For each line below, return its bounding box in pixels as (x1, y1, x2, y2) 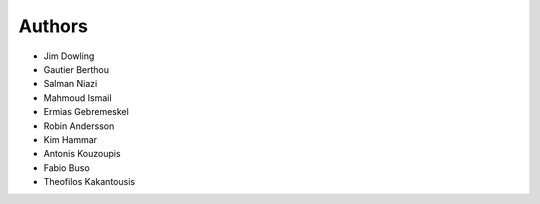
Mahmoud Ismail (43, 91, 112, 104)
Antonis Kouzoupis (43, 148, 121, 160)
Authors (18, 15, 89, 37)
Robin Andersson (43, 120, 115, 132)
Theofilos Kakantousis (43, 176, 135, 188)
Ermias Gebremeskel (43, 106, 129, 118)
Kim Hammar (43, 133, 98, 145)
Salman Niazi (43, 78, 98, 90)
